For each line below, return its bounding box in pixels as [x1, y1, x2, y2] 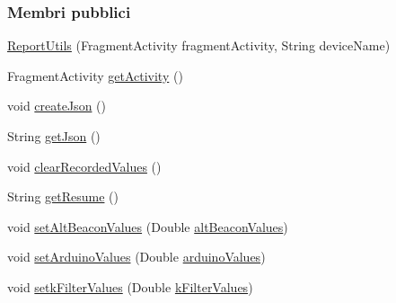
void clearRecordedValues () [7, 156, 162, 175]
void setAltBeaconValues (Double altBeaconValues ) [7, 217, 288, 236]
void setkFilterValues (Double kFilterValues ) [7, 277, 253, 296]
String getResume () [7, 187, 119, 206]
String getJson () [7, 127, 101, 145]
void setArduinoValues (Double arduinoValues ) [7, 247, 266, 266]
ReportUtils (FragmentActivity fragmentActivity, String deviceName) [7, 36, 391, 55]
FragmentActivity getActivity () [7, 66, 183, 85]
